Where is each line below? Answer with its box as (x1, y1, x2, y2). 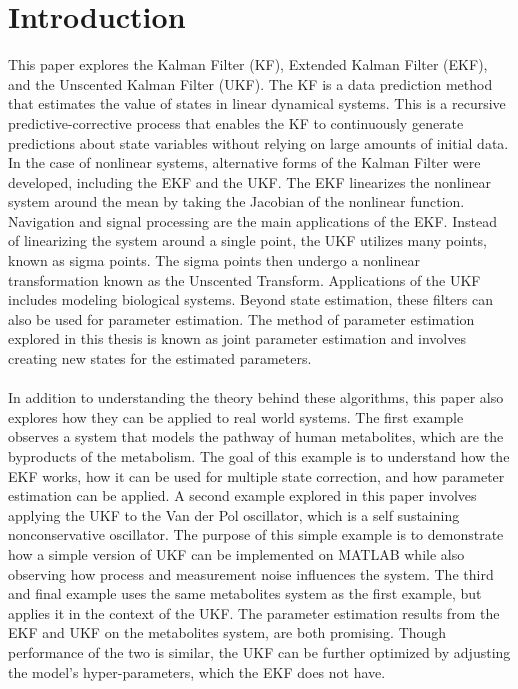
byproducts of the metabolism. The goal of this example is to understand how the (8, 446, 510, 466)
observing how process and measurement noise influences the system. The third (8, 563, 494, 584)
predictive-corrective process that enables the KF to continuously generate (8, 112, 464, 133)
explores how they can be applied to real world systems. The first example (8, 406, 464, 427)
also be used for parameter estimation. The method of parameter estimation (8, 308, 475, 329)
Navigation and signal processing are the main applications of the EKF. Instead (8, 210, 497, 231)
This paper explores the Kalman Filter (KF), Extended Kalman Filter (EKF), (8, 54, 488, 75)
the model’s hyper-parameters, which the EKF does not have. (8, 661, 386, 682)
